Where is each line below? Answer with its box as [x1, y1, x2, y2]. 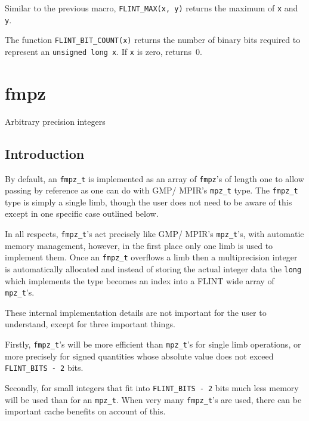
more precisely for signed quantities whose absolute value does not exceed [5, 349, 274, 362]
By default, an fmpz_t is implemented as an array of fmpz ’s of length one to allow [5, 172, 304, 185]
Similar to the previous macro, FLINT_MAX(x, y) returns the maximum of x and [5, 2, 298, 14]
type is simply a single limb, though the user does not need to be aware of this [5, 195, 292, 208]
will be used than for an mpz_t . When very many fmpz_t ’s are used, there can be [5, 393, 302, 405]
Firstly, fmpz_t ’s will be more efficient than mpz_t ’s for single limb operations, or [5, 338, 301, 351]
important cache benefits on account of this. [5, 405, 166, 417]
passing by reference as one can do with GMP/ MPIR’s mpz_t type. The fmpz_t [5, 184, 298, 196]
